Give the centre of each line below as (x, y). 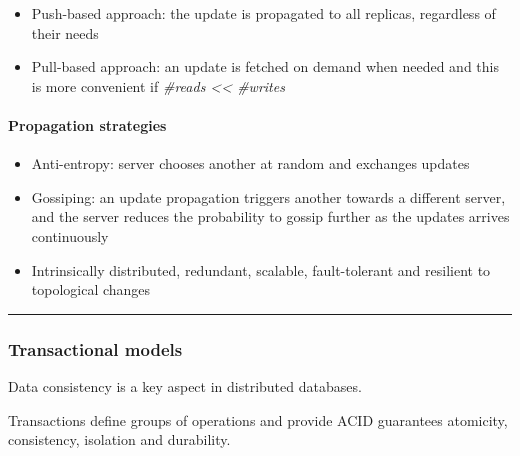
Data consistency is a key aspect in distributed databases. (185, 385)
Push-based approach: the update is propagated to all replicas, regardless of (263, 13)
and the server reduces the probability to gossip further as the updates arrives (270, 216)
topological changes (91, 289)
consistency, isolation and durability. (119, 439)
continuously (70, 235)
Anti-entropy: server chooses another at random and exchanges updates (250, 163)
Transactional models (95, 348)
